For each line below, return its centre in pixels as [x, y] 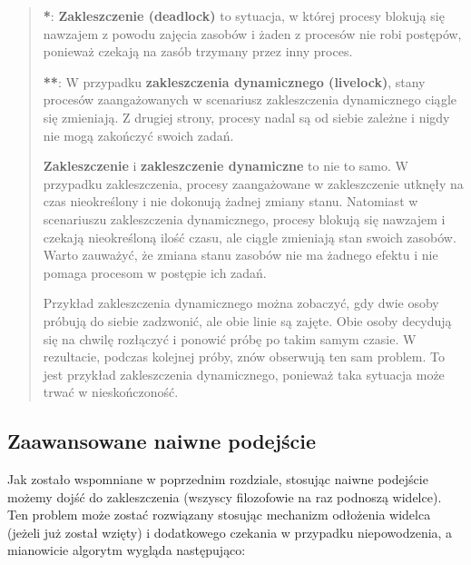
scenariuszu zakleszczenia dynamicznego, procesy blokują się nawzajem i [244, 218]
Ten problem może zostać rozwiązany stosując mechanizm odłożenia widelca [219, 515]
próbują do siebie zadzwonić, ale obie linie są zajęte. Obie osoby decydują [247, 320]
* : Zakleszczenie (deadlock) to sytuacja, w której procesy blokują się [244, 15]
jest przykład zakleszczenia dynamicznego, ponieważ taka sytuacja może [244, 374]
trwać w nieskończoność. [111, 392]
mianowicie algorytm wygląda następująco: [127, 550]
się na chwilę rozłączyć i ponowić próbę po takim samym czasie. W [230, 338]
